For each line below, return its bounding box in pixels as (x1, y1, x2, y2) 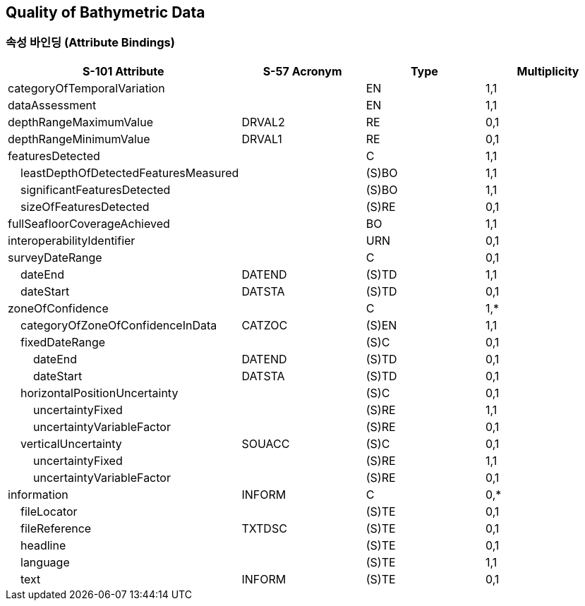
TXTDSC (241, 521, 287, 535)
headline (20, 538, 66, 552)
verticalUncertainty (20, 436, 122, 451)
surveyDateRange (8, 250, 102, 265)
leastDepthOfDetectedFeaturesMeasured (20, 165, 239, 180)
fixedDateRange (20, 334, 106, 349)
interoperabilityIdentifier (8, 233, 135, 248)
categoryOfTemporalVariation (8, 80, 165, 95)
